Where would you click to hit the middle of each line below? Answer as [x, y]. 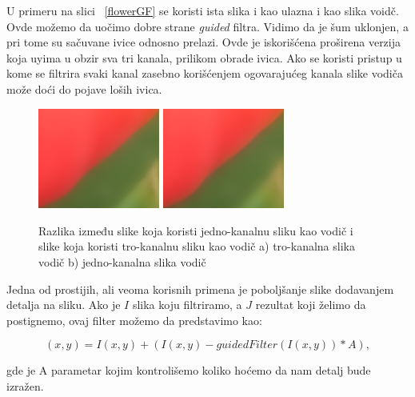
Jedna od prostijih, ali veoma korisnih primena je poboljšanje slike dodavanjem [200, 289]
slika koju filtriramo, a [187, 305]
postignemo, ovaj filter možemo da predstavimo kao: [134, 320]
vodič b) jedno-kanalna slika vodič [122, 261]
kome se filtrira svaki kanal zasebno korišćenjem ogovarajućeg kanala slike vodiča [205, 73]
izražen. [25, 385]
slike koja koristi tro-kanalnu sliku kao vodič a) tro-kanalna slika [197, 246]
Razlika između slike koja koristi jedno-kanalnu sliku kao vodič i [196, 230]
